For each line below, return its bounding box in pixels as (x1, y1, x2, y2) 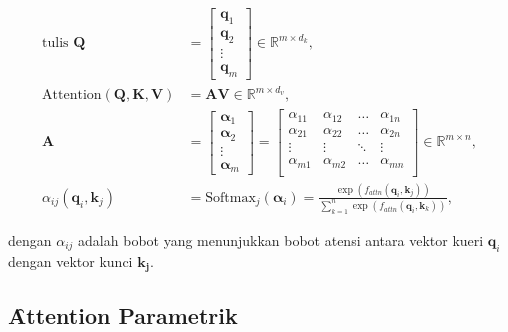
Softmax (205, 190, 256, 205)
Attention (42, 88, 102, 103)
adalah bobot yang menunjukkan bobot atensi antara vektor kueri (78, 229, 484, 250)
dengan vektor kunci (8, 250, 133, 271)
